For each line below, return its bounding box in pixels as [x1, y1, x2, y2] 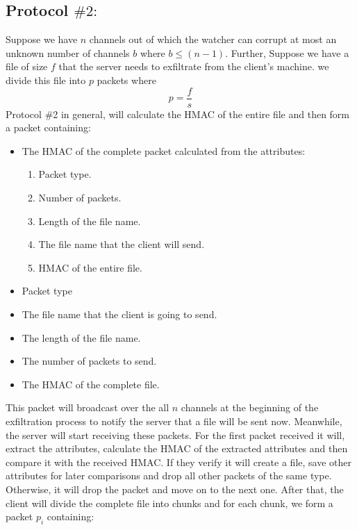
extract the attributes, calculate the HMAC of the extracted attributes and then [6, 441, 348, 456]
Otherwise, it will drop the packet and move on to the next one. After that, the [6, 481, 344, 496]
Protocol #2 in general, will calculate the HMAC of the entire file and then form [6, 106, 350, 121]
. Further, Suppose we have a [225, 45, 349, 60]
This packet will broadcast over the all [6, 400, 169, 415]
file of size [6, 59, 48, 74]
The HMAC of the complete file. [22, 376, 160, 391]
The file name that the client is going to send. [22, 306, 217, 321]
